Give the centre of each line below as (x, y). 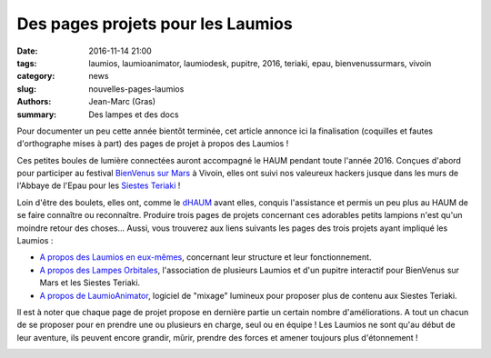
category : (36, 76)
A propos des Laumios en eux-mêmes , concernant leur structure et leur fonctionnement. (205, 257)
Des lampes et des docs (134, 114)
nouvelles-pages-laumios (136, 89)
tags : (27, 63)
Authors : (34, 102)
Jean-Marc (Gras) (122, 102)
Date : (27, 51)
